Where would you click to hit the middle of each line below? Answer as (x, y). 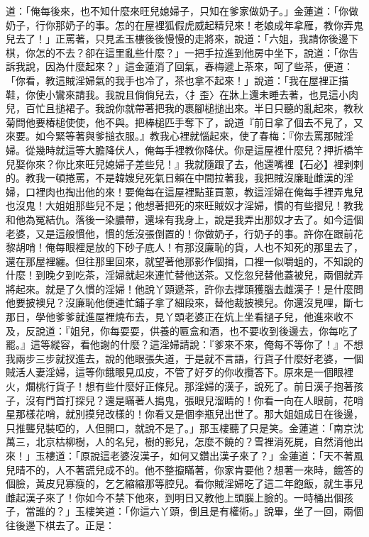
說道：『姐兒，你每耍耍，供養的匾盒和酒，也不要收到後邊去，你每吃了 (197, 330)
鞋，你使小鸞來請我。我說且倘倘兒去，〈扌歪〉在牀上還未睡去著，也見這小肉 (182, 94)
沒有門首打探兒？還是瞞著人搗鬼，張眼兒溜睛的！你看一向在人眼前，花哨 (194, 400)
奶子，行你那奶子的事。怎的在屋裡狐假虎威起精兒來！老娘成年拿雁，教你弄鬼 (184, 24)
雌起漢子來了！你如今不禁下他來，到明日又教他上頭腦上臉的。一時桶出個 (175, 497)
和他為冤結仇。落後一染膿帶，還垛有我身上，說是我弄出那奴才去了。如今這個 (184, 219)
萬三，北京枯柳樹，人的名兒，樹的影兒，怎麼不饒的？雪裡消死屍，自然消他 (180, 442)
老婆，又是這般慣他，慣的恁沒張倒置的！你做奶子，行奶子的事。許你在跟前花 (184, 233)
